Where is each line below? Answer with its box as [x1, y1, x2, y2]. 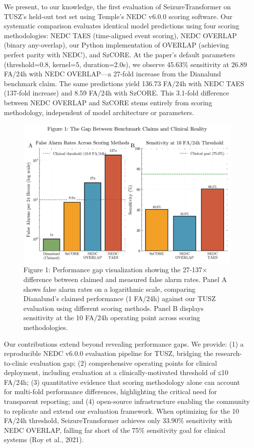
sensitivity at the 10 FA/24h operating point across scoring [23, 312, 200, 323]
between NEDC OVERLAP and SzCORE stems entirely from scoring [4, 97, 212, 107]
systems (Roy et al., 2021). [4, 434, 84, 445]
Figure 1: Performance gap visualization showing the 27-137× [23, 264, 208, 275]
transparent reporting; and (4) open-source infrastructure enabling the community [4, 396, 250, 406]
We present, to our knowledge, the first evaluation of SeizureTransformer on [4, 1, 231, 11]
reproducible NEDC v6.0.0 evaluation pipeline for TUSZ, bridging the [4, 348, 213, 358]
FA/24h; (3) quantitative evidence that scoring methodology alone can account [4, 377, 240, 387]
